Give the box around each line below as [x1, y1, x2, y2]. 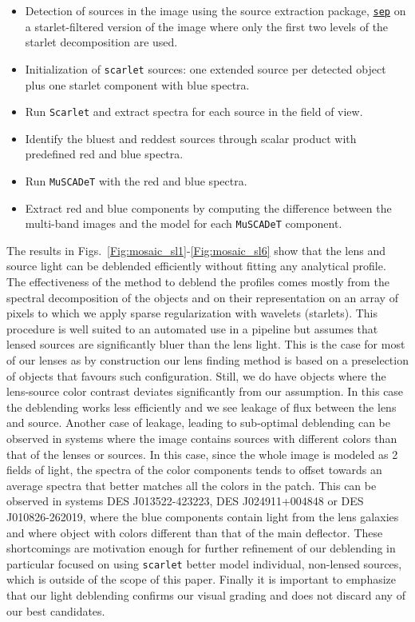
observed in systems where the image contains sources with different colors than [6, 429, 397, 446]
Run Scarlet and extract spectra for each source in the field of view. [25, 103, 363, 120]
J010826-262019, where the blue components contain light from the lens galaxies [6, 508, 399, 524]
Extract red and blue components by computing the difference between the [25, 199, 392, 216]
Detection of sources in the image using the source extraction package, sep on [25, 2, 406, 18]
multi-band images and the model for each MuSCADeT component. [25, 215, 342, 232]
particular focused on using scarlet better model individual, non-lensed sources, [6, 555, 402, 572]
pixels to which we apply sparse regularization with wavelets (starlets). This [6, 305, 377, 321]
